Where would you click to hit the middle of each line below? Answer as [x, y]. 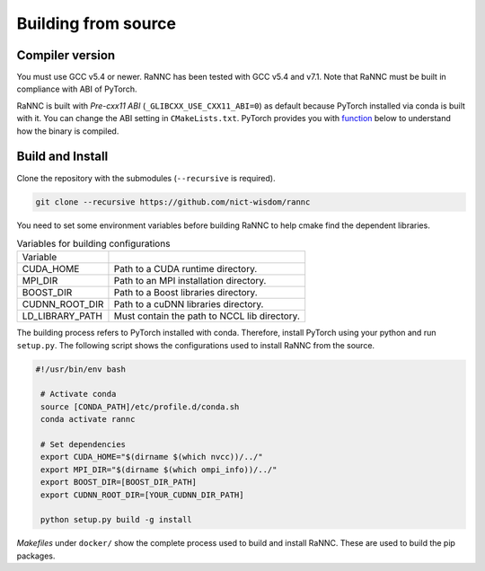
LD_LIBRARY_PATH [62, 316]
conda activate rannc [88, 419]
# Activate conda [79, 394]
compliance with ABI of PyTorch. [77, 89]
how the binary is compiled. [68, 131]
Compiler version [66, 55]
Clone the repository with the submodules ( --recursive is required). [146, 178]
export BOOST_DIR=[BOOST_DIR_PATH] [119, 482]
